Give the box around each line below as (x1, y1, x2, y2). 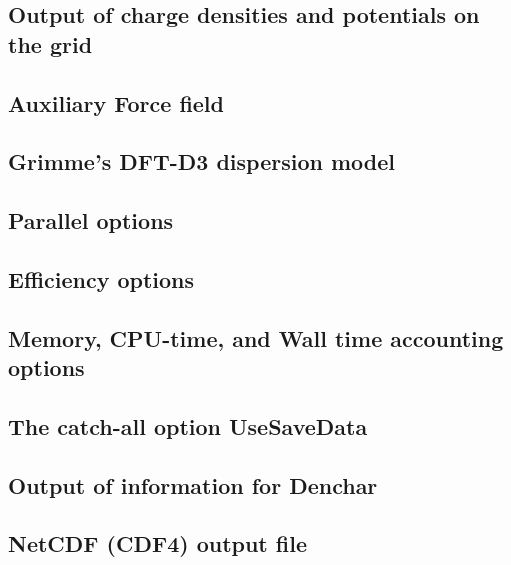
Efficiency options (8, 263, 195, 294)
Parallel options (8, 205, 174, 236)
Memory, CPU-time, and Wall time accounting (8, 322, 504, 353)
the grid (8, 28, 93, 59)
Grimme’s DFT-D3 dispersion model (8, 146, 396, 177)
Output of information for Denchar (8, 469, 378, 500)
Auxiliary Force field (8, 87, 224, 118)
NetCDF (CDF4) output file (8, 528, 307, 559)
